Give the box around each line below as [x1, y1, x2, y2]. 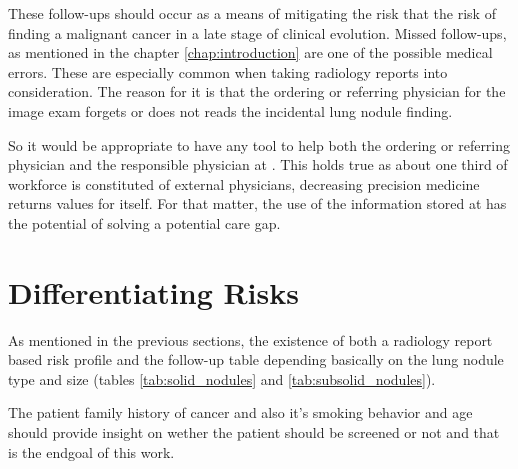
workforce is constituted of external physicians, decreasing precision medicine [8, 173, 480, 194]
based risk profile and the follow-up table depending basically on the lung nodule [8, 349, 504, 370]
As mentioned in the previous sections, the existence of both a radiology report [8, 329, 493, 350]
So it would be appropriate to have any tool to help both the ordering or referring [8, 134, 511, 155]
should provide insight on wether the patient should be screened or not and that [8, 422, 500, 443]
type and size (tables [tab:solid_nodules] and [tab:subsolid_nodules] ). [8, 368, 436, 389]
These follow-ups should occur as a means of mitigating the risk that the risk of [8, 3, 496, 23]
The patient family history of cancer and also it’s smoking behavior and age [8, 402, 473, 423]
